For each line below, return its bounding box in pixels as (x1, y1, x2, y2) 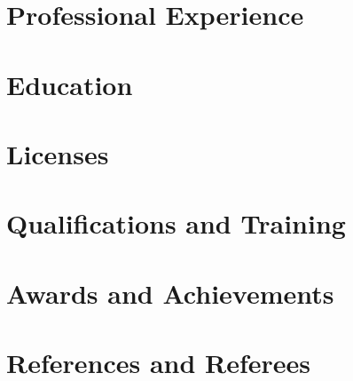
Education (6, 66, 133, 102)
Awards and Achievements (6, 274, 334, 311)
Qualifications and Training (6, 205, 346, 242)
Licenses (6, 135, 109, 171)
